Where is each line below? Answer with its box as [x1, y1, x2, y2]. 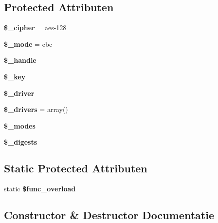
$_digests [4, 137, 37, 147]
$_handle [4, 55, 36, 65]
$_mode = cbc [4, 38, 53, 49]
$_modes [4, 120, 36, 130]
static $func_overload [4, 184, 76, 194]
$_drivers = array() [4, 104, 68, 114]
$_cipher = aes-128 [4, 22, 67, 33]
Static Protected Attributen [4, 161, 147, 176]
